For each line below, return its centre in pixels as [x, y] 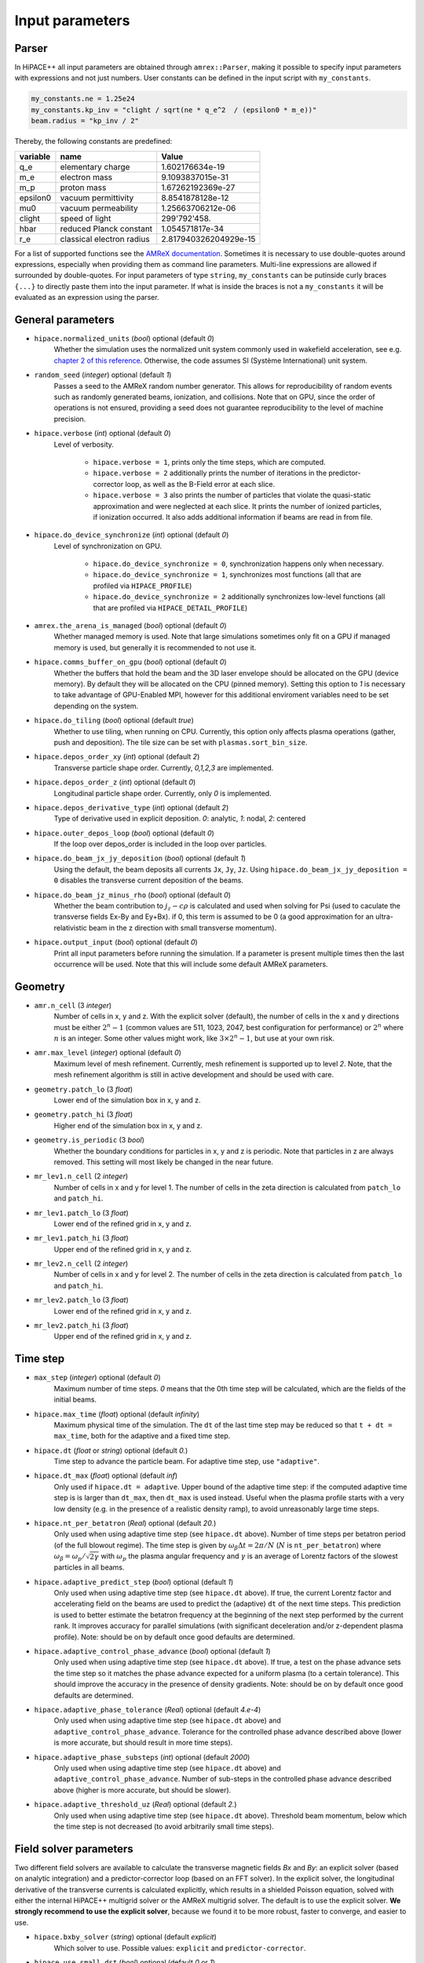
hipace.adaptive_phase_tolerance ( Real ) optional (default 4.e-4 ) [148, 1709]
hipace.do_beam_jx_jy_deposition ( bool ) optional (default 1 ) [140, 858]
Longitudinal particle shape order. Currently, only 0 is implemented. [163, 793]
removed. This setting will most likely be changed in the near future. [164, 1161]
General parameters [65, 319]
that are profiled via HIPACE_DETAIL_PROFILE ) [170, 608]
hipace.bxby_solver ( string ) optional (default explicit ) [126, 1937]
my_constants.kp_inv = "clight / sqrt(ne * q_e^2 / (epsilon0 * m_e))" [174, 110]
